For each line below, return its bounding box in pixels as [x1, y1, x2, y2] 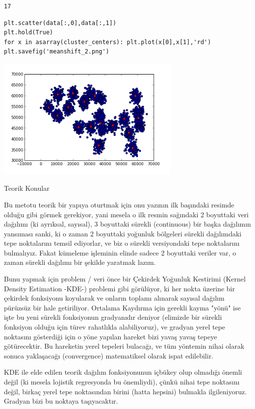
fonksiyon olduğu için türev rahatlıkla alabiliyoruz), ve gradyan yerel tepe [4, 322, 226, 332]
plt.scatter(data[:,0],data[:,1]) [4, 19, 117, 26]
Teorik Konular [4, 183, 50, 193]
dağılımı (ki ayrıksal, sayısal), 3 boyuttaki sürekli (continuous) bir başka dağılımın [4, 219, 251, 229]
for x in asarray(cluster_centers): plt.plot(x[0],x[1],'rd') [4, 38, 211, 46]
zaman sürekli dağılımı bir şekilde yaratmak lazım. [4, 257, 156, 267]
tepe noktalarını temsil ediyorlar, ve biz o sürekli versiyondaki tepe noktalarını [4, 238, 240, 248]
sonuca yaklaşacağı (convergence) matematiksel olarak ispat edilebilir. [4, 350, 214, 360]
